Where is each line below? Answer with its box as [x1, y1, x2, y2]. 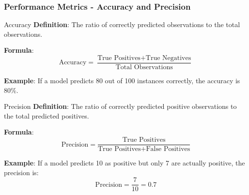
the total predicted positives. [4, 110, 89, 120]
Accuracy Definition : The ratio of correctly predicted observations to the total [4, 19, 240, 30]
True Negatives [145, 55, 191, 61]
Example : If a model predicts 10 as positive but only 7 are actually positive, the [4, 158, 245, 168]
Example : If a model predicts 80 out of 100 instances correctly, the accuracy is [4, 75, 240, 86]
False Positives [146, 146, 190, 153]
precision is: [4, 167, 39, 177]
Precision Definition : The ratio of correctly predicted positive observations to [4, 101, 237, 111]
